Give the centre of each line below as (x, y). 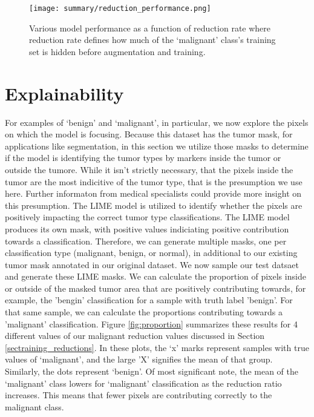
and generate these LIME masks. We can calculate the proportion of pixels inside (155, 276)
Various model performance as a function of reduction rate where (150, 28)
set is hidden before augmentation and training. (117, 51)
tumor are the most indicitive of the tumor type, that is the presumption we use (154, 181)
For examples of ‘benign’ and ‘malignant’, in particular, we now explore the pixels (157, 122)
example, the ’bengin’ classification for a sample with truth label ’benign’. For (149, 300)
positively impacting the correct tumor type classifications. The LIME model (147, 217)
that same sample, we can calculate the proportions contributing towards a (144, 312)
